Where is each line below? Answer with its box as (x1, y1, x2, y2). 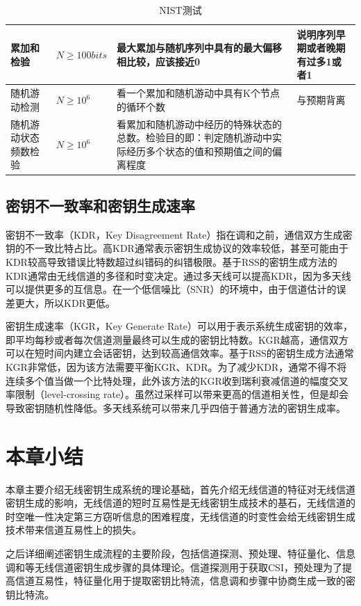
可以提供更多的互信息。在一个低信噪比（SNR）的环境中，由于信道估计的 (6, 282, 337, 296)
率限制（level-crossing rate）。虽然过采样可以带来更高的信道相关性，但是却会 (6, 387, 349, 401)
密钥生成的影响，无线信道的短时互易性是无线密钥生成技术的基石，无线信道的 (6, 495, 355, 510)
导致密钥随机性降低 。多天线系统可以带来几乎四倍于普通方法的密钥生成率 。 (6, 400, 346, 415)
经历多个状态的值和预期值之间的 (126, 143, 273, 158)
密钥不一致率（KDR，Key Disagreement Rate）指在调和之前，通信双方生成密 (6, 227, 353, 241)
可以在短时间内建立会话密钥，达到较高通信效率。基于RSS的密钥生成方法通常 (6, 346, 354, 360)
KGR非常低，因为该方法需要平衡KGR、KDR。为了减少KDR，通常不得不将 (6, 360, 347, 374)
